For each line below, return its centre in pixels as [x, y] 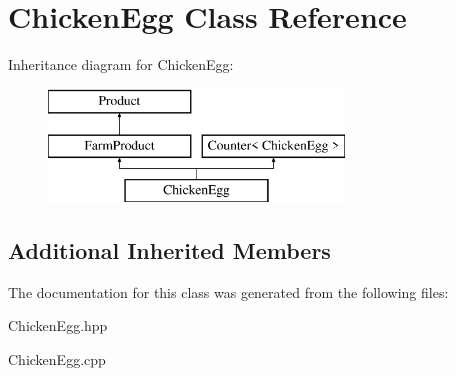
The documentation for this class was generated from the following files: [228, 291]
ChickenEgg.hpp [58, 325]
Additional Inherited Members [169, 250]
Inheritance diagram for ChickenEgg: [121, 64]
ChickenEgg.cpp [57, 359]
